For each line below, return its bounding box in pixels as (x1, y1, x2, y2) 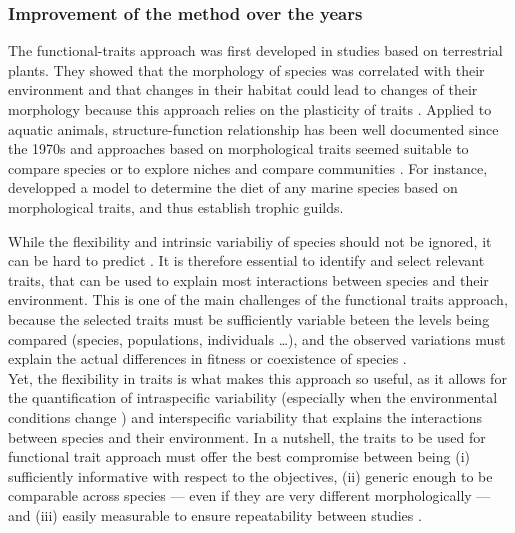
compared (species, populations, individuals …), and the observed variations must (8, 328, 506, 349)
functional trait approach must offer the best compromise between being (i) (8, 446, 470, 467)
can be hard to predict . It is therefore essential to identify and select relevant (8, 250, 485, 271)
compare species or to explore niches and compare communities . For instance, (8, 157, 488, 178)
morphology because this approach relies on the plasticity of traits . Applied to (8, 99, 492, 119)
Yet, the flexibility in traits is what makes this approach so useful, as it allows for (8, 367, 507, 388)
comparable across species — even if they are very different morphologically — (8, 485, 491, 506)
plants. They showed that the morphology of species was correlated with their (8, 59, 485, 80)
